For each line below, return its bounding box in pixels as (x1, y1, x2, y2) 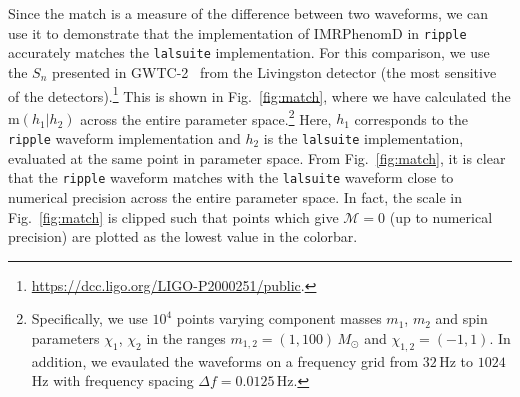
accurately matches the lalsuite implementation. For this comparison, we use (8, 42, 490, 63)
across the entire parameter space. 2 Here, (80, 105, 332, 129)
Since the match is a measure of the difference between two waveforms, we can (8, 3, 489, 23)
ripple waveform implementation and (8, 128, 241, 148)
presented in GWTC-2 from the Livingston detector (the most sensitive (52, 61, 497, 82)
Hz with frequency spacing (31, 370, 194, 391)
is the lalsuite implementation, (263, 128, 464, 148)
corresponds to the (354, 108, 468, 129)
